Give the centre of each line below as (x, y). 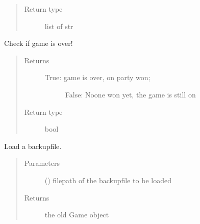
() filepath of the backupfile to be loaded (108, 180)
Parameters (42, 163)
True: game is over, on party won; (97, 77)
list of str (59, 26)
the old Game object (77, 215)
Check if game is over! (39, 43)
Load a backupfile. (33, 146)
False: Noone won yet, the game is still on (130, 94)
